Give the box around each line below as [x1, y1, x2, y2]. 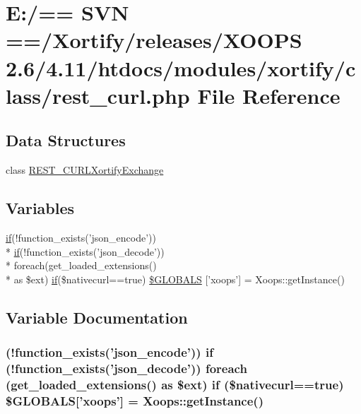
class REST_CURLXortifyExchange [6, 162, 164, 177]
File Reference [197, 81, 341, 110]
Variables [6, 197, 75, 219]
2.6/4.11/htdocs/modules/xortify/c [6, 53, 356, 82]
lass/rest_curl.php [6, 81, 190, 110]
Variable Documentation [6, 306, 188, 328]
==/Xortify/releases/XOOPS [6, 25, 302, 54]
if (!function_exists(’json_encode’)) [6, 230, 157, 244]
